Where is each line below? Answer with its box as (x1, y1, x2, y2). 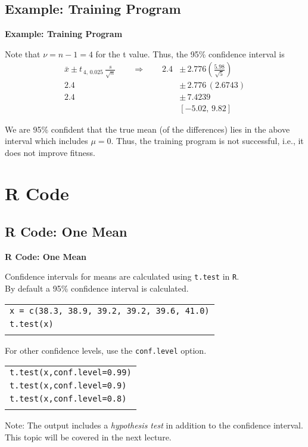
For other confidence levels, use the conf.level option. (5, 344, 207, 356)
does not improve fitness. (5, 146, 95, 158)
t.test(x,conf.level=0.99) (10, 368, 132, 378)
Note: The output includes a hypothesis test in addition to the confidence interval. (5, 419, 303, 431)
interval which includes (5, 134, 88, 147)
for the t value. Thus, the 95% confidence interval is (95, 47, 285, 60)
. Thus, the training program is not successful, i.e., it (111, 134, 304, 147)
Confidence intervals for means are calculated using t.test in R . (5, 270, 239, 283)
